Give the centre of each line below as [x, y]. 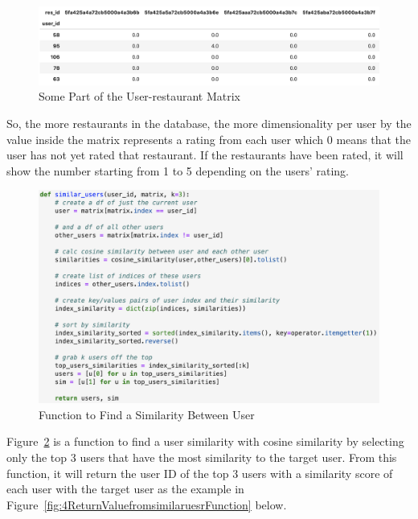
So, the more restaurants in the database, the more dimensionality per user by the [209, 123]
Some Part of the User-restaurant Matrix [139, 96]
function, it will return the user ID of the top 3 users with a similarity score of [200, 473]
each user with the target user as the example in [125, 489]
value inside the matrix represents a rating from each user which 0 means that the [209, 139]
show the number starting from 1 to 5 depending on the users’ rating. [178, 170]
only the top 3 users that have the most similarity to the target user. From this [202, 457]
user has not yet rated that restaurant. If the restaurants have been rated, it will [205, 155]
